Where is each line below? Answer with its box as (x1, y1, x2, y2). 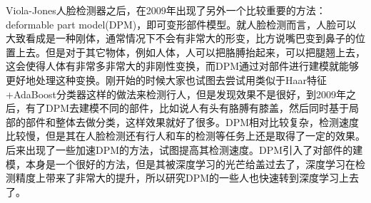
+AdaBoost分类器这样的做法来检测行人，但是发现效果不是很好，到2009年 (6, 86, 347, 101)
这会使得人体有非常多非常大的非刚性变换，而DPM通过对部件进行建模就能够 (6, 58, 360, 73)
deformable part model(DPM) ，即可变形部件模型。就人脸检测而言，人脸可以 (6, 16, 357, 31)
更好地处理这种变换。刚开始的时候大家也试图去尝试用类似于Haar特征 (6, 72, 327, 87)
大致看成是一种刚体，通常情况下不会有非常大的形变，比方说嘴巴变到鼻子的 (6, 31, 355, 46)
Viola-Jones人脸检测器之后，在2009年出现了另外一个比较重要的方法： (6, 3, 326, 17)
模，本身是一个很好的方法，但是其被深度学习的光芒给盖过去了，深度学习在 (6, 156, 355, 171)
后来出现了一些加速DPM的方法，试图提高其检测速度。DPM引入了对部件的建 (6, 142, 363, 157)
